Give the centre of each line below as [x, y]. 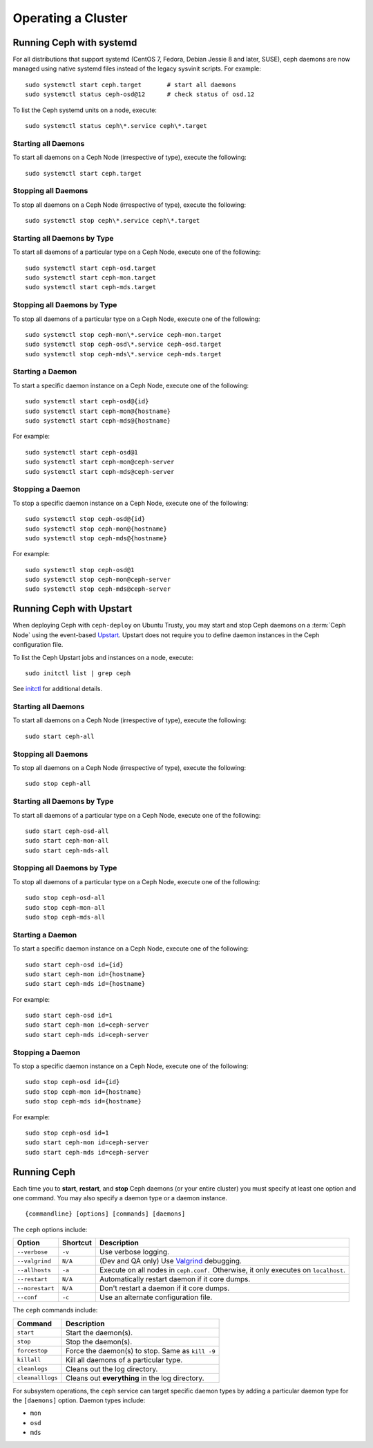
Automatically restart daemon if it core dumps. [175, 1279]
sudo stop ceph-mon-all [65, 907]
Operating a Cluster [70, 18]
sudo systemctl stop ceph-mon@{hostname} [96, 529]
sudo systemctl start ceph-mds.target [91, 287]
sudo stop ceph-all [58, 784]
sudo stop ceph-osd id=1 [67, 1133]
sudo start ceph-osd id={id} [74, 964]
